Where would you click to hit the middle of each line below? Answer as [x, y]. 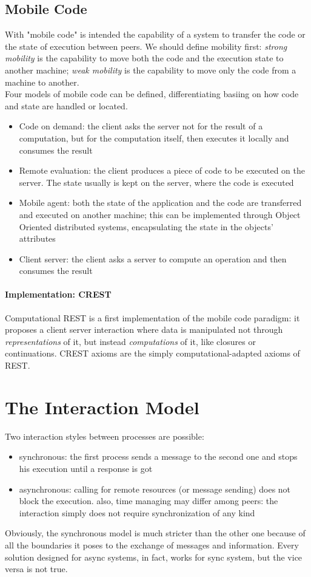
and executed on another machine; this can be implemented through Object [160, 214]
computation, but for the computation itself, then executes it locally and [154, 138]
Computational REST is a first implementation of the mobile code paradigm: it [152, 317]
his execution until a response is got [86, 468]
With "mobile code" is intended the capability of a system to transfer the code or [155, 34]
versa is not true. [36, 569]
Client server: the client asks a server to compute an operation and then [153, 258]
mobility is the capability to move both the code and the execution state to [144, 58]
